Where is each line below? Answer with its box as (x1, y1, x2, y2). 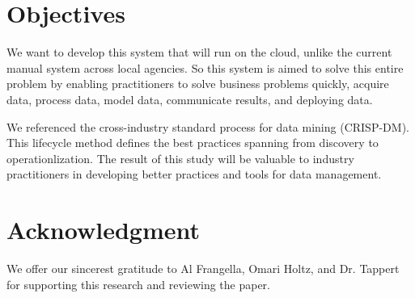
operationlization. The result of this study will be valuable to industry (6, 149, 354, 166)
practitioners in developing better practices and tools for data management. (6, 166, 382, 183)
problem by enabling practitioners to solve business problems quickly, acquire (6, 75, 389, 92)
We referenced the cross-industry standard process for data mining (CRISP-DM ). (6, 118, 409, 135)
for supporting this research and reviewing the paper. (6, 275, 271, 292)
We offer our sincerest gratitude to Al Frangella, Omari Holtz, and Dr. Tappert (6, 260, 400, 276)
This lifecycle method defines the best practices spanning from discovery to (6, 134, 379, 151)
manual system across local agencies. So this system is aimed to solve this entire (6, 59, 404, 76)
